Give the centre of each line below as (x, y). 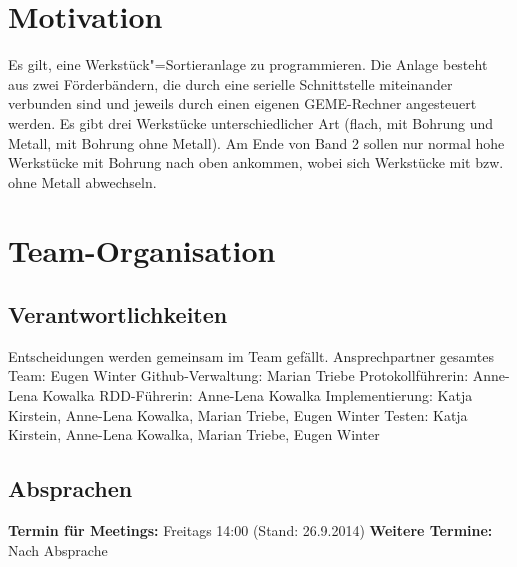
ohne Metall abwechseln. (82, 181)
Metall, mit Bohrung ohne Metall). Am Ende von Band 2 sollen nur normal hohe (256, 142)
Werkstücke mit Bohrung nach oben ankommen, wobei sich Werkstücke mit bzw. (256, 162)
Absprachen (70, 488)
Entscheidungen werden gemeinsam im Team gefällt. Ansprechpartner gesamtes (251, 355)
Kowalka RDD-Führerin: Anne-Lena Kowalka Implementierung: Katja (257, 395)
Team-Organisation (142, 250)
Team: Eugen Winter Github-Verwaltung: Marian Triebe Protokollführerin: (238, 375)
